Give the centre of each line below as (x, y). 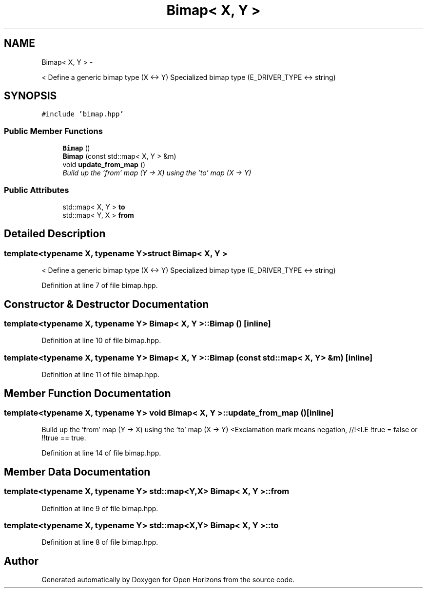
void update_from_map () (104, 165)
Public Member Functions (53, 131)
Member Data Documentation (77, 472)
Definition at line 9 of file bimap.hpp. (100, 508)
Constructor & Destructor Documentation (107, 304)
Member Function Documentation (87, 393)
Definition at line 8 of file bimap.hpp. (100, 542)
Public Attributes (37, 190)
